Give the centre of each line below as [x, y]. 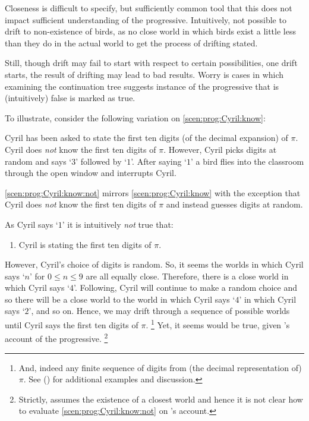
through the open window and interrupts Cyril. [91, 173]
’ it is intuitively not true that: [118, 224]
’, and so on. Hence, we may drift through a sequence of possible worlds [159, 311]
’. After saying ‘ [159, 161]
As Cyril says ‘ [31, 224]
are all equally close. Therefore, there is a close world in [187, 276]
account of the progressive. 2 [56, 337]
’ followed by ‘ [101, 161]
